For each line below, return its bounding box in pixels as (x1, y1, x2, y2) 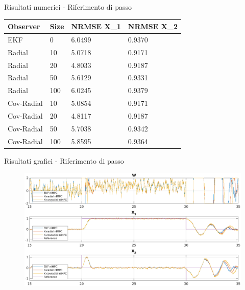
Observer (8, 21, 40, 32)
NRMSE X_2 (128, 21, 178, 32)
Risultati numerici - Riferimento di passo (4, 2, 132, 12)
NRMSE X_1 (71, 21, 121, 32)
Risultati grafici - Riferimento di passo (4, 155, 124, 166)
